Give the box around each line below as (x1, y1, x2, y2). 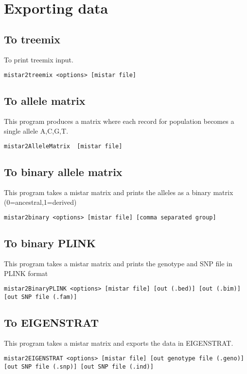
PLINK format (4, 268, 48, 278)
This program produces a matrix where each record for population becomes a (4, 116, 234, 126)
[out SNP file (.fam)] (4, 293, 77, 300)
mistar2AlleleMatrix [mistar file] (4, 143, 123, 150)
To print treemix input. (4, 54, 73, 64)
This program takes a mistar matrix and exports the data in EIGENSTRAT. (4, 337, 233, 348)
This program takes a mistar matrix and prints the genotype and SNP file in (4, 258, 232, 269)
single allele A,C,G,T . (4, 125, 69, 136)
